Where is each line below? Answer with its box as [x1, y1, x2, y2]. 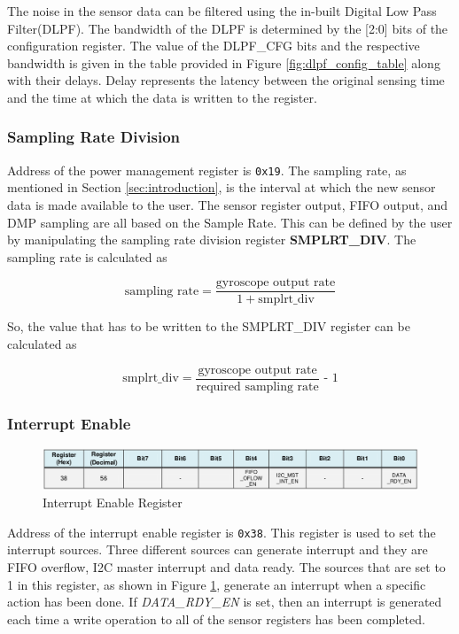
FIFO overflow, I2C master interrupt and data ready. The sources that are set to [7, 557, 446, 576]
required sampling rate [196, 380, 319, 393]
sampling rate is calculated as [7, 247, 167, 266]
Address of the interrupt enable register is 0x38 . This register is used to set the [7, 522, 436, 541]
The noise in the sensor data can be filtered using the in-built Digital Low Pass [7, 2, 437, 19]
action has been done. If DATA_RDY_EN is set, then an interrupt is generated [7, 592, 442, 611]
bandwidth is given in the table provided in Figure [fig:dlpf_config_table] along [7, 53, 440, 72]
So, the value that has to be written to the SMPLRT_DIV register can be [7, 317, 410, 336]
